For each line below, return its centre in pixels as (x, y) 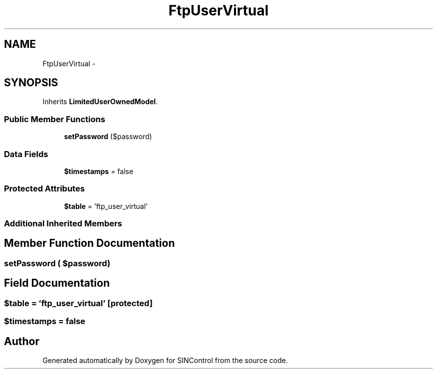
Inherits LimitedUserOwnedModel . (100, 102)
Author (22, 341)
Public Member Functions (55, 119)
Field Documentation (57, 283)
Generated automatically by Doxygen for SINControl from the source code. (165, 360)
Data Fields (26, 154)
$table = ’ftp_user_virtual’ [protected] (78, 303)
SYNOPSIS (31, 83)
